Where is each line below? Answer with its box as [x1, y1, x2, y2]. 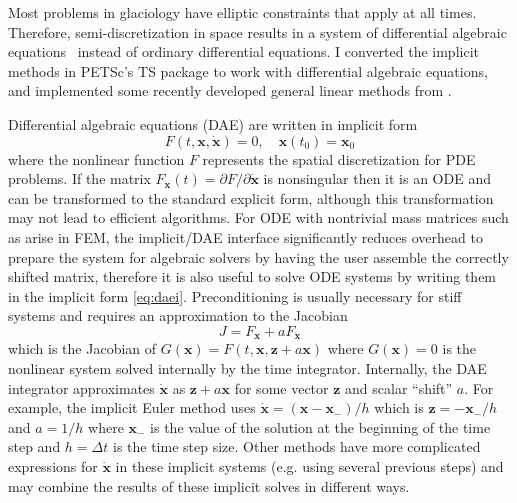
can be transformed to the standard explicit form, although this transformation [8, 187, 494, 208]
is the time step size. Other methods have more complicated [112, 436, 481, 457]
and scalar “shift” [345, 377, 453, 398]
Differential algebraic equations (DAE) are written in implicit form [8, 113, 418, 134]
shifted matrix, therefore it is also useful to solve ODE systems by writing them [8, 266, 497, 287]
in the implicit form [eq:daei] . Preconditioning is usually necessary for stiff [8, 285, 462, 306]
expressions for [8, 455, 98, 476]
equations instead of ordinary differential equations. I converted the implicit [8, 41, 479, 62]
